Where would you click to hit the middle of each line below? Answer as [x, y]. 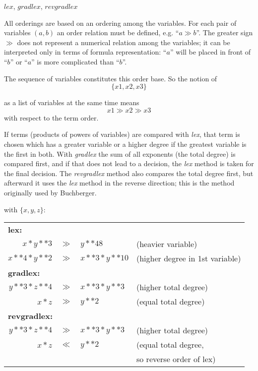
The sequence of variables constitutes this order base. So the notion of [111, 78]
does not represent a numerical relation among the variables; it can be [124, 42]
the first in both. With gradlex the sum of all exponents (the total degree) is [120, 154]
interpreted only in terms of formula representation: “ [85, 52]
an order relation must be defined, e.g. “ [118, 32]
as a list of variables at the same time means [72, 102]
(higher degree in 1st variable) [189, 258]
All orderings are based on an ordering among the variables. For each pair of [120, 23]
